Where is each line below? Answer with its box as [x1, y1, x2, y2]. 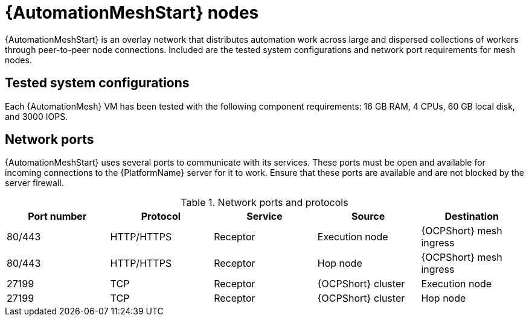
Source [351, 210, 385, 223]
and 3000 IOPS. [5, 111, 68, 122]
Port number [28, 210, 87, 223]
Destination [444, 210, 499, 223]
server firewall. [5, 178, 64, 189]
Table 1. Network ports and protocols [181, 196, 348, 209]
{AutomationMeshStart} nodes [5, 2, 259, 23]
